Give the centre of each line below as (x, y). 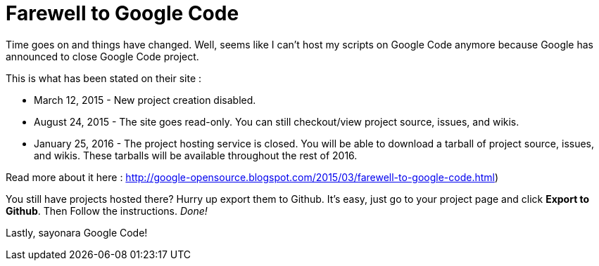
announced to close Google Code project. (102, 56)
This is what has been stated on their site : (104, 78)
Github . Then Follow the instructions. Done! (107, 211)
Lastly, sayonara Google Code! (77, 232)
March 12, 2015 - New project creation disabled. (145, 100)
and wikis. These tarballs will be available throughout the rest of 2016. (196, 155)
